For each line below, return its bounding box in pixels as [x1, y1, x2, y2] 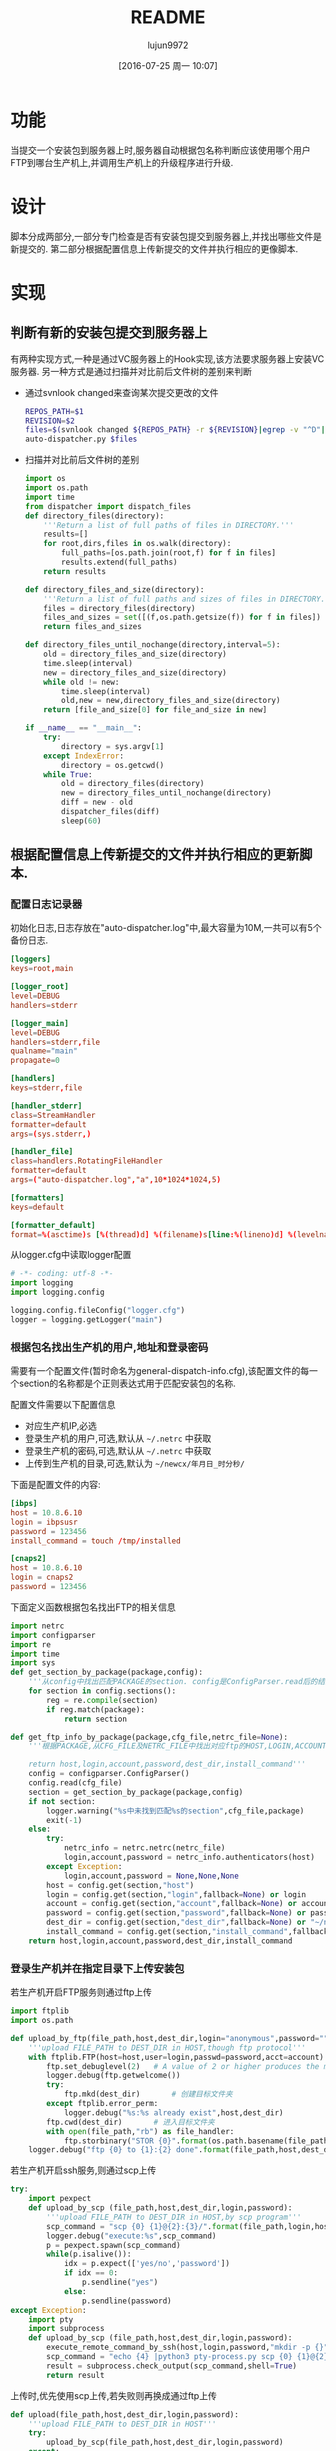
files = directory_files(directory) [43, 603, 196, 613]
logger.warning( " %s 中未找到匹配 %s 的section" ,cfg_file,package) [46, 1806, 305, 1816]
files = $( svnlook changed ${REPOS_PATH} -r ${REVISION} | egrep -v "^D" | [24, 425, 326, 435]
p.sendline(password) [81, 2296, 172, 2306]
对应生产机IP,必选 [24, 1420, 97, 1432]
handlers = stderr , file [10, 1037, 101, 1047]
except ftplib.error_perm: [46, 2099, 159, 2109]
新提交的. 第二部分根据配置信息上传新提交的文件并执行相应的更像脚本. [10, 242, 299, 255]
